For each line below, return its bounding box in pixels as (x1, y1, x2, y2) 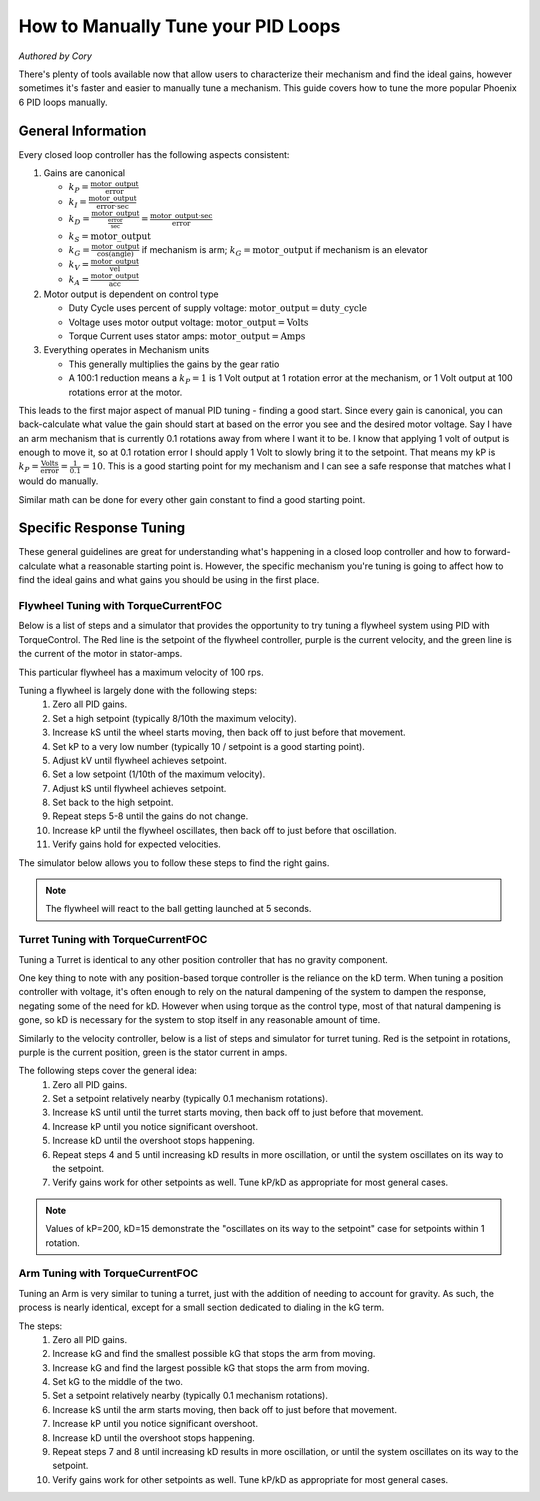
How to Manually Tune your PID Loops (18, 15, 341, 37)
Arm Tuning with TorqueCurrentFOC (18, 1266, 199, 1280)
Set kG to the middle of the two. (52, 1376, 184, 1388)
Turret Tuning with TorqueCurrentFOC (18, 933, 208, 947)
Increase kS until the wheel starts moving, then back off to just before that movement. (52, 726, 406, 739)
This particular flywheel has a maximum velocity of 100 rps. (18, 666, 264, 678)
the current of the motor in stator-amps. (18, 648, 183, 660)
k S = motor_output (68, 230, 152, 244)
